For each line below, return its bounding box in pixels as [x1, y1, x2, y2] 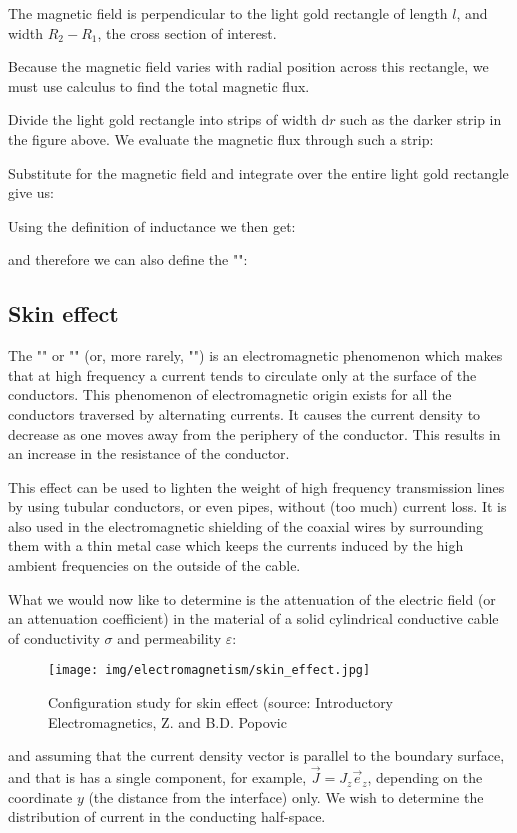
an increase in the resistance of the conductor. [8, 443, 290, 464]
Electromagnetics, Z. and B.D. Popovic [48, 711, 287, 732]
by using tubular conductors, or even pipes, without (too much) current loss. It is [8, 496, 507, 517]
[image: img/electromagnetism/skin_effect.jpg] [48, 663, 371, 678]
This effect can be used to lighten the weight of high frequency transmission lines [8, 476, 505, 497]
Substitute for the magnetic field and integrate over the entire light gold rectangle [8, 162, 509, 183]
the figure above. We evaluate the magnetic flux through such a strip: [8, 128, 434, 149]
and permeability [117, 627, 222, 648]
